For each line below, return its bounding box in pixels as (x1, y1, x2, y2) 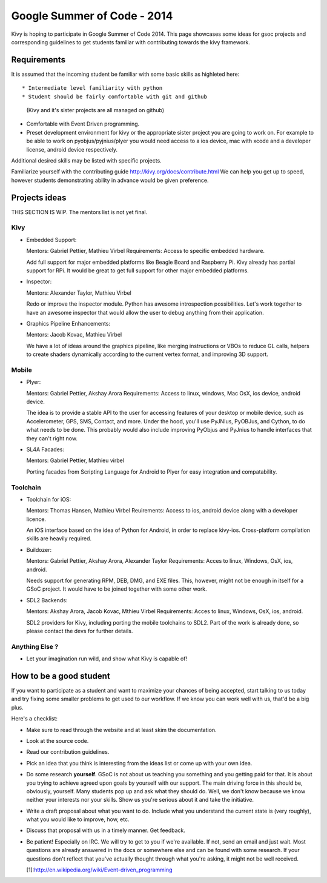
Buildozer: (26, 546, 51, 553)
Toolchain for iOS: (26, 495, 71, 503)
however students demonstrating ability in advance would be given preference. (11, 176, 209, 184)
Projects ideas (11, 192, 67, 203)
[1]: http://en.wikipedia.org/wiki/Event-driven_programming (26, 866, 173, 873)
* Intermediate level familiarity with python (22, 85, 163, 92)
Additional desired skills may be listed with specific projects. (11, 156, 162, 164)
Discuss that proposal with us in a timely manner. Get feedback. (26, 827, 186, 834)
